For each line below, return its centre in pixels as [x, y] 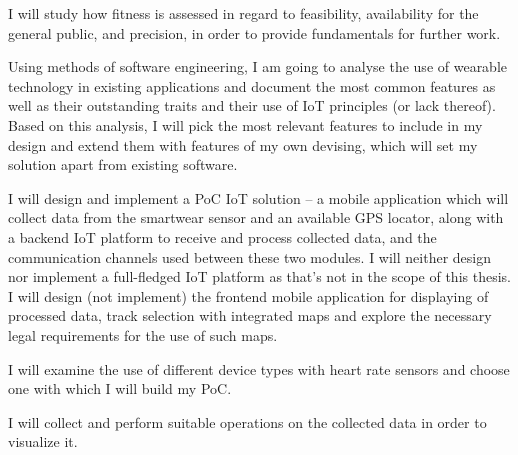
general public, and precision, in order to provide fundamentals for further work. [254, 32]
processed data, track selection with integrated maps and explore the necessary [250, 315]
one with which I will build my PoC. [120, 388]
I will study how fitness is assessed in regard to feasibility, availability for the [243, 13]
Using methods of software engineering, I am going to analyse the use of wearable [258, 66]
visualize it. [43, 441]
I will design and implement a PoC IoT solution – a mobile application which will [258, 197]
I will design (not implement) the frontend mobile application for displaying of [248, 295]
